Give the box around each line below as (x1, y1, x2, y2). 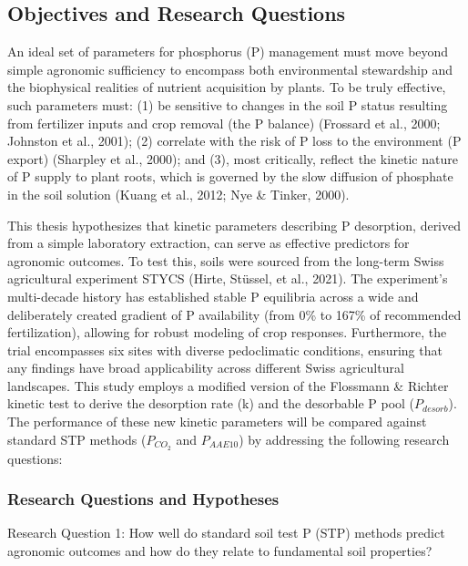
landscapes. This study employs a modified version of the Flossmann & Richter (7, 376, 449, 395)
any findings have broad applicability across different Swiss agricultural (7, 358, 404, 377)
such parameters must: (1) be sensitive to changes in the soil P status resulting (7, 95, 448, 114)
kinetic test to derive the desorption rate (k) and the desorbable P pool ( (7, 394, 415, 413)
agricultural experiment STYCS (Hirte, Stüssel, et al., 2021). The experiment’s (7, 269, 448, 288)
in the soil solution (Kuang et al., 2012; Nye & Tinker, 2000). (7, 184, 350, 203)
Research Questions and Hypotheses (7, 488, 280, 510)
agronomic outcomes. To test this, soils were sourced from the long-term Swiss (7, 251, 444, 270)
